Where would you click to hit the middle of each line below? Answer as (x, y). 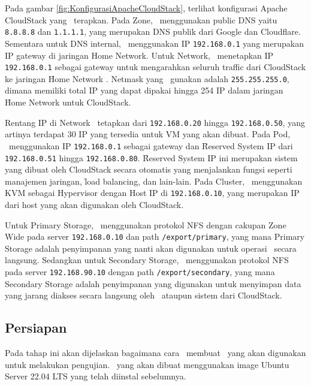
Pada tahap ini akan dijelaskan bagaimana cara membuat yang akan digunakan (155, 353)
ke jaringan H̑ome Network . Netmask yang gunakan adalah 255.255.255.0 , (147, 78)
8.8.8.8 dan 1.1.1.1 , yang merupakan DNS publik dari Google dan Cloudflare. (153, 31)
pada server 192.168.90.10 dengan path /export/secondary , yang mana (140, 272)
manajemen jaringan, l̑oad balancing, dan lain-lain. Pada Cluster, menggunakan (154, 181)
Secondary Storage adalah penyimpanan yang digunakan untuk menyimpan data (153, 283)
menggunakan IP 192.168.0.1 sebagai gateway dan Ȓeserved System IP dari (151, 145)
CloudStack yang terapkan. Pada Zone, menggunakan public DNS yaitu (141, 19)
